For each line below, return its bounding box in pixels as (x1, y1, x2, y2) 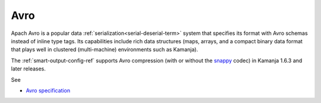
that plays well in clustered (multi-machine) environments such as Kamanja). (11, 46, 199, 53)
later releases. (11, 65, 46, 72)
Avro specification (26, 86, 71, 94)
